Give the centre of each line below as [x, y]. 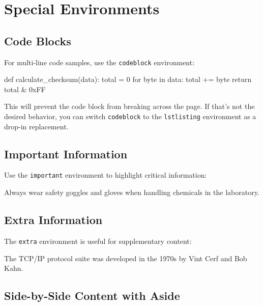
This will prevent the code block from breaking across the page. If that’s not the [129, 106]
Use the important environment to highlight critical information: [106, 175]
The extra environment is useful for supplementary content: [98, 241]
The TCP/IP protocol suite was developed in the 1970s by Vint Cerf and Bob [126, 258]
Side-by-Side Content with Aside [92, 296]
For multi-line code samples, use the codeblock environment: [99, 62]
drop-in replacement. [36, 126]
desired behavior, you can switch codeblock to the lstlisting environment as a [130, 116]
